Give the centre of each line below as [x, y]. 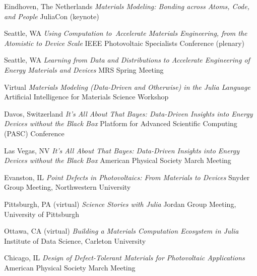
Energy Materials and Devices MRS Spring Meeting [84, 69]
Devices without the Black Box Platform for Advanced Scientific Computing [121, 123]
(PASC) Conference [34, 133]
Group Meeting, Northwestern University [68, 187]
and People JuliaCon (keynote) [52, 16]
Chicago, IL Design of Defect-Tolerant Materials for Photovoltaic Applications [124, 258]
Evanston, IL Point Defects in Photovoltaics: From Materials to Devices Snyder [127, 177]
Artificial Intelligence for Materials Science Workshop [86, 97]
